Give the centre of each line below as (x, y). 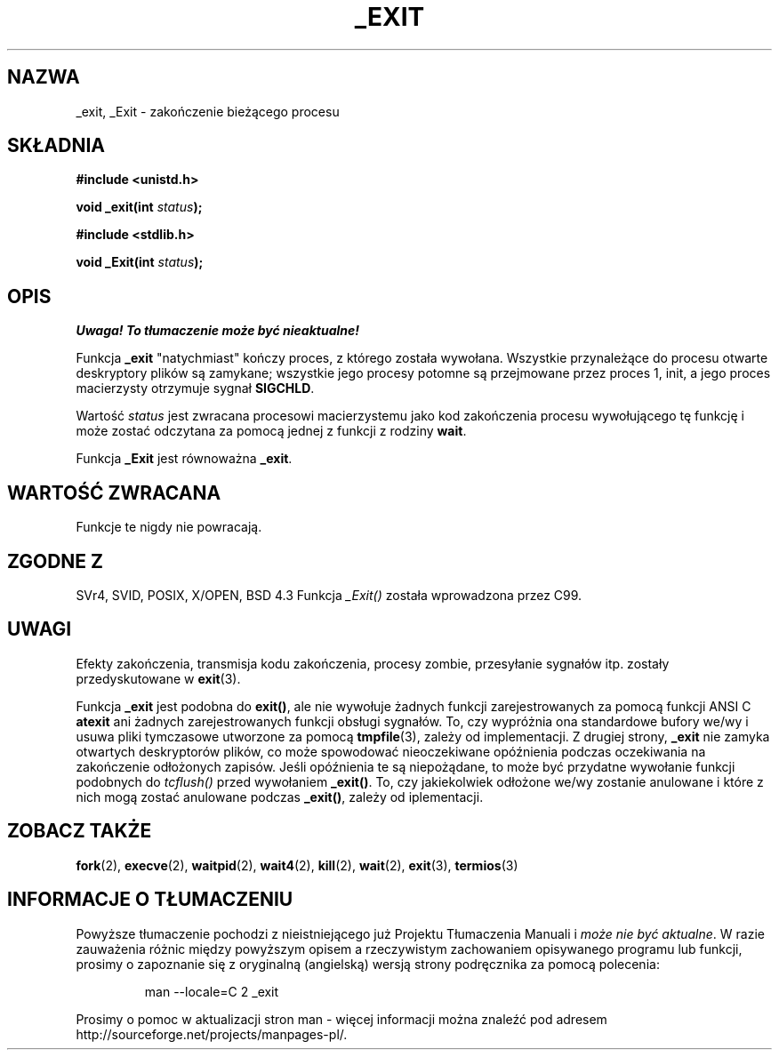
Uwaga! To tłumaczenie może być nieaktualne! (218, 331)
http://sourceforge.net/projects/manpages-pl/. (212, 1034)
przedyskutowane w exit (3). (158, 678)
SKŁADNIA (56, 146)
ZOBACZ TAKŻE (80, 831)
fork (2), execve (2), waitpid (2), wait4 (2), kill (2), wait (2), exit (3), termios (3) (297, 865)
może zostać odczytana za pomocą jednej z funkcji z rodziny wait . (271, 431)
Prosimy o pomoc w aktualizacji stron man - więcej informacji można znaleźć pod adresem (341, 1019)
